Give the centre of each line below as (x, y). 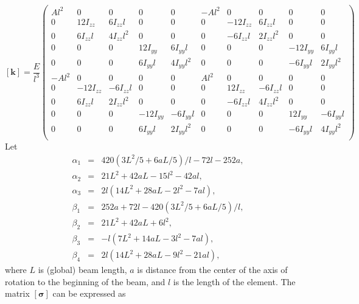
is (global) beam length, (82, 270)
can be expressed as (89, 293)
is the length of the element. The (234, 281)
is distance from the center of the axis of (212, 270)
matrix (17, 293)
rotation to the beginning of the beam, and (85, 281)
